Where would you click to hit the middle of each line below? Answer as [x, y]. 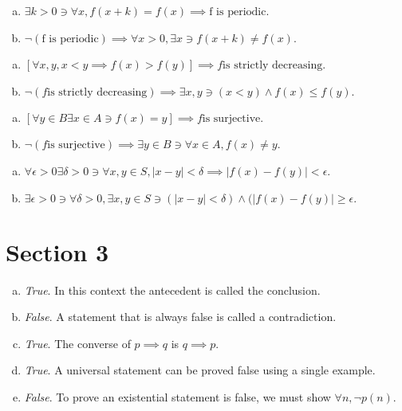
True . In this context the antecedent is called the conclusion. [172, 290]
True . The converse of [77, 343]
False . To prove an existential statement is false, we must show [177, 397]
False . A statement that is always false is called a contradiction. [180, 317]
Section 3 [57, 251]
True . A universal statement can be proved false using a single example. [200, 370]
